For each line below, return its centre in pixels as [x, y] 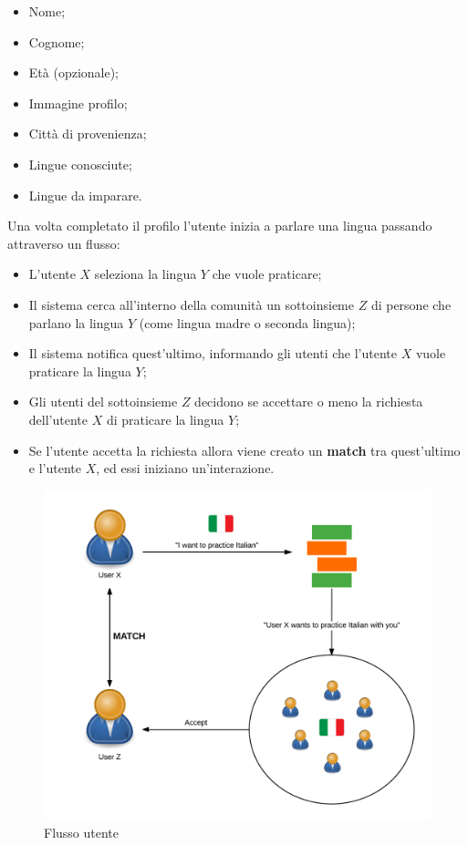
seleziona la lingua [146, 274]
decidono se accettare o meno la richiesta [309, 402]
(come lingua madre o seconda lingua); [247, 322]
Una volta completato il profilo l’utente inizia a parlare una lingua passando [220, 226]
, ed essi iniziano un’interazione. [185, 468]
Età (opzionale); [74, 72]
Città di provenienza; [88, 134]
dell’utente [58, 419]
